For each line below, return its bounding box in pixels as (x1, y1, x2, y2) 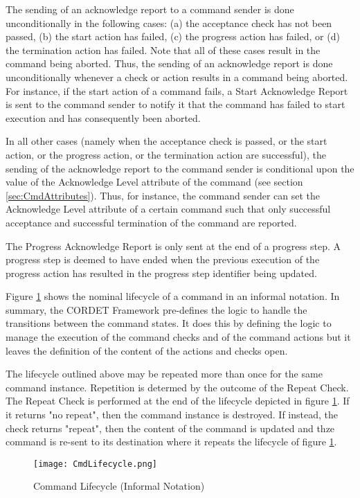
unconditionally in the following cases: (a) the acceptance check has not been (6, 15, 332, 30)
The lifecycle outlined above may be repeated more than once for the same (6, 366, 323, 381)
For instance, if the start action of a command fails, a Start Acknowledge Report (6, 83, 348, 98)
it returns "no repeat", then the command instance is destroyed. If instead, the (6, 407, 339, 422)
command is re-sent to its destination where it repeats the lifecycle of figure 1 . (6, 434, 337, 449)
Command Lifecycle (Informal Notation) (33, 479, 205, 493)
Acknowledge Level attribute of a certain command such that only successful (6, 202, 331, 216)
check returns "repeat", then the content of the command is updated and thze (6, 420, 335, 435)
